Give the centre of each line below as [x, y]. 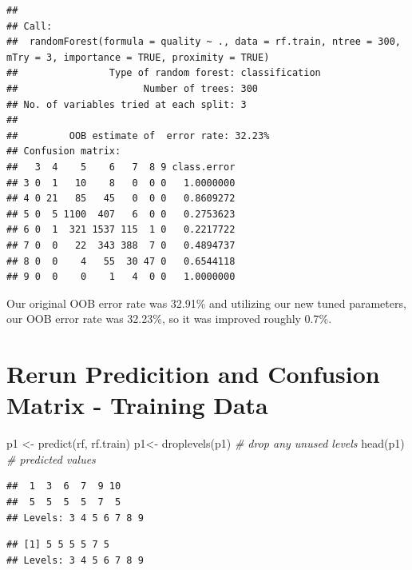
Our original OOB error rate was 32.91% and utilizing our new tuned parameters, [206, 303]
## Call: [30, 26]
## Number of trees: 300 [132, 88]
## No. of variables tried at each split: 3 [127, 104]
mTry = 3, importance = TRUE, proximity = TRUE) [138, 57]
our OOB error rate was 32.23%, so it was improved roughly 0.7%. [169, 319]
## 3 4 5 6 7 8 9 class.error [121, 167]
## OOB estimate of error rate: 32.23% [138, 136]
